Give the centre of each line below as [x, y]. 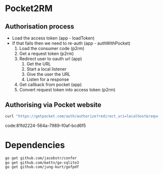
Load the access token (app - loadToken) [53, 38]
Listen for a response [48, 79]
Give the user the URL [49, 74]
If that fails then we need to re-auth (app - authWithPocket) [71, 43]
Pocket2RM [29, 9]
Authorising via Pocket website [53, 105]
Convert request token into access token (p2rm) [67, 90]
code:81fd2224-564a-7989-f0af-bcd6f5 [46, 125]
